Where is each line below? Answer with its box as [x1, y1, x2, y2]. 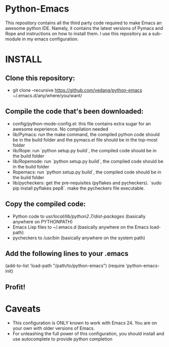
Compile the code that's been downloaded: [5, 107, 144, 116]
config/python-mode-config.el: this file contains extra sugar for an [12, 120, 151, 126]
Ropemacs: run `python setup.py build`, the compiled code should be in [12, 169, 161, 175]
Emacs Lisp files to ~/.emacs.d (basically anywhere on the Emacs [12, 224, 149, 230]
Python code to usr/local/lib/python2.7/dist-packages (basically [12, 213, 146, 219]
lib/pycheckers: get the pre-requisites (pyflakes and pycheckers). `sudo [12, 180, 162, 186]
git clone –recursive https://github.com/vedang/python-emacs [12, 87, 142, 93]
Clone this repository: [5, 74, 75, 82]
